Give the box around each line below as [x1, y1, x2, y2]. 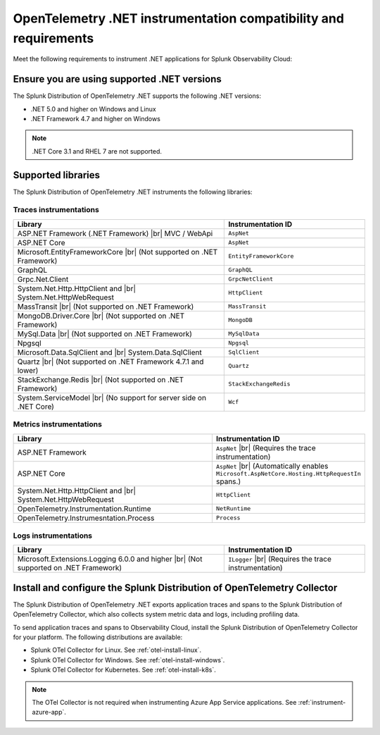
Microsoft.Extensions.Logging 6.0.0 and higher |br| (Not [17, 554, 203, 564]
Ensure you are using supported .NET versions [13, 73, 222, 85]
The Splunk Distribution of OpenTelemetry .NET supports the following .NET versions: [13, 92, 262, 100]
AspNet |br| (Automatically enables [215, 461, 329, 471]
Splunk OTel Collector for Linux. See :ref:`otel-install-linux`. [30, 646, 202, 655]
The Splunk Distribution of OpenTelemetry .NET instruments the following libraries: [13, 187, 253, 196]
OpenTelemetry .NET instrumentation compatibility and [13, 11, 345, 26]
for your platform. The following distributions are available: [13, 633, 183, 641]
